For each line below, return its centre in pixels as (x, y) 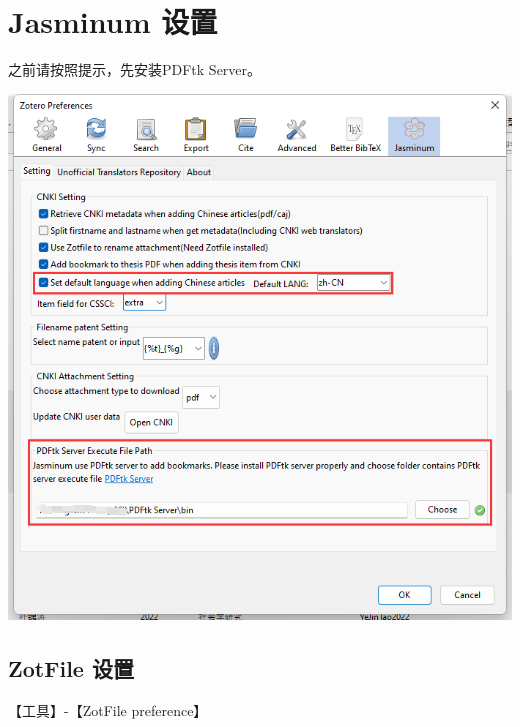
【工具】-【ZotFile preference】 (108, 710)
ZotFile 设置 (71, 668)
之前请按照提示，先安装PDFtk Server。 (135, 69)
